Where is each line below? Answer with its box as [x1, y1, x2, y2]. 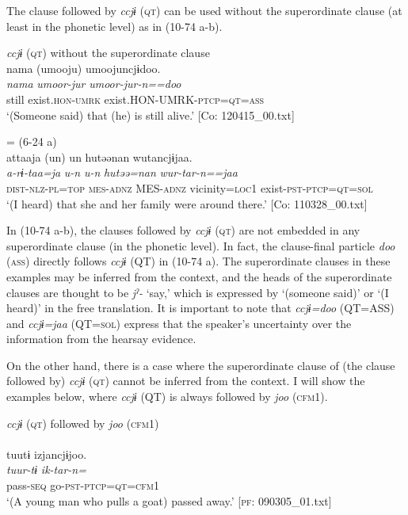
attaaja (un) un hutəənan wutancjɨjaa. [6, 148, 193, 165]
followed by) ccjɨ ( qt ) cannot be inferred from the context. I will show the [6, 372, 365, 389]
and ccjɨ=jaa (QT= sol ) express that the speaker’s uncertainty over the [6, 315, 352, 331]
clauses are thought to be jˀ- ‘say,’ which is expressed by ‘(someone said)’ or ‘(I [6, 284, 389, 300]
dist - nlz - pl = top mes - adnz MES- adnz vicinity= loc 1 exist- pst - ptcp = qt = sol [6, 179, 373, 196]
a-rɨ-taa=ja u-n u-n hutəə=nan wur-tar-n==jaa [6, 164, 238, 181]
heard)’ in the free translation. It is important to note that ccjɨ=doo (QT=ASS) [6, 299, 395, 316]
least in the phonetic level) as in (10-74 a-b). [6, 17, 223, 34]
